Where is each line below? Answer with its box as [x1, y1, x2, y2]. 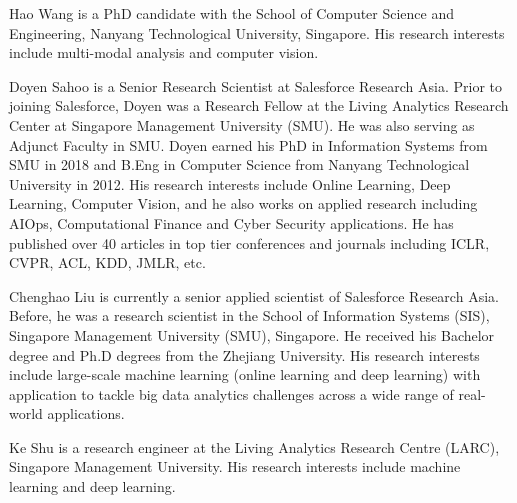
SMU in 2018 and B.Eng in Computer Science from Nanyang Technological [9, 154, 470, 175]
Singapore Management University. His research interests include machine [9, 456, 461, 477]
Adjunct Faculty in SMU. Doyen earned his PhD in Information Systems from [9, 134, 488, 155]
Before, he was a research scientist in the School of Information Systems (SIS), [9, 305, 490, 326]
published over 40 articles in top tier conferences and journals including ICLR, [9, 232, 490, 253]
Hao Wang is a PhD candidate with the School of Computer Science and [9, 3, 455, 23]
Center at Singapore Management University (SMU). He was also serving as [9, 114, 475, 135]
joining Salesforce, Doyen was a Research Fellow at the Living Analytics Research [9, 95, 509, 116]
